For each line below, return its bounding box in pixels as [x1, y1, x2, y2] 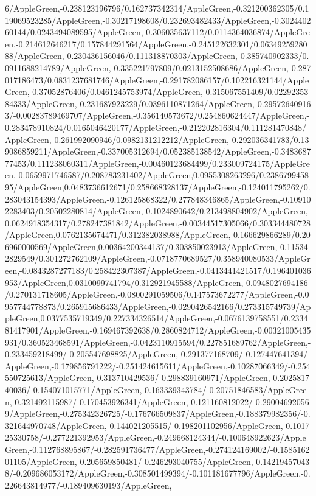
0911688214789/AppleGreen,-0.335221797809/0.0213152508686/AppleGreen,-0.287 [5, 61, 311, 74]
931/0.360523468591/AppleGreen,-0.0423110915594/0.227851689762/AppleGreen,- [5, 335, 311, 348]
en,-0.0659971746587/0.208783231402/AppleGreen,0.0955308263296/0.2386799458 [5, 169, 309, 181]
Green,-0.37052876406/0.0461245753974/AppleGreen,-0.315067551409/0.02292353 [5, 85, 309, 98]
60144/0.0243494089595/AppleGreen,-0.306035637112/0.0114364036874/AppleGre [5, 26, 310, 38]
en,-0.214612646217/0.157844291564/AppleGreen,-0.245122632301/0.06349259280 [5, 37, 307, 50]
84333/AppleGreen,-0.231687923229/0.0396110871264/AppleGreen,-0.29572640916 [5, 97, 311, 110]
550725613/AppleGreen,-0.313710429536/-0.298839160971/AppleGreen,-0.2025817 [5, 371, 310, 384]
